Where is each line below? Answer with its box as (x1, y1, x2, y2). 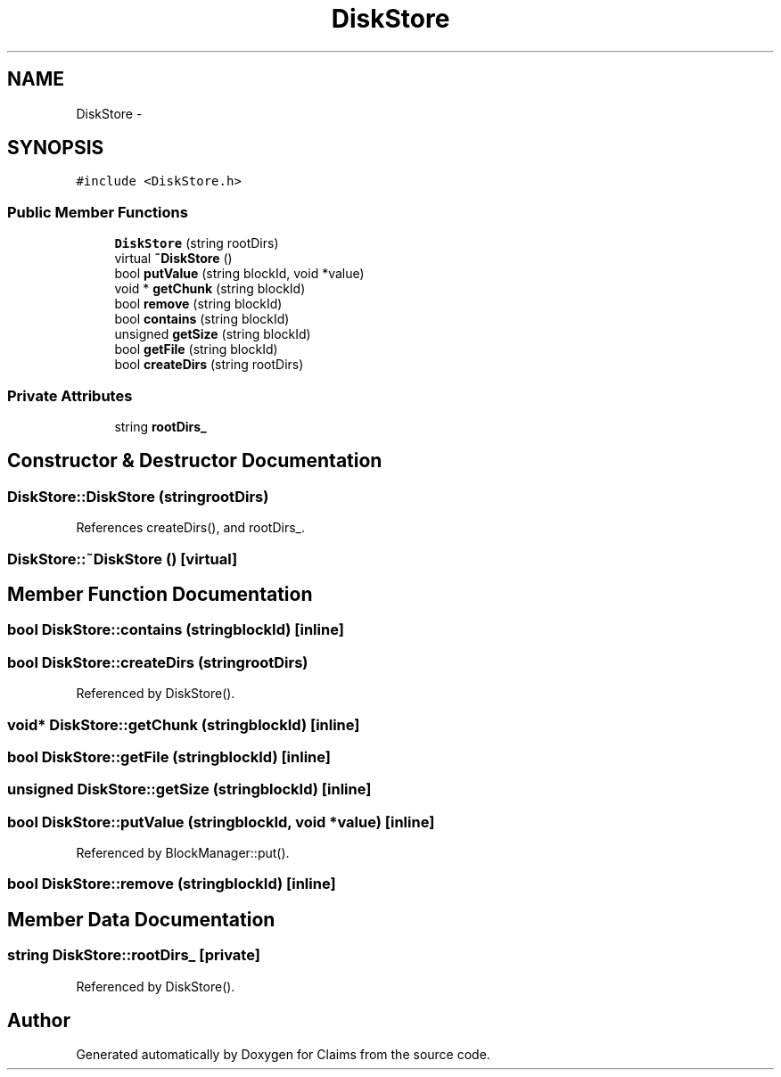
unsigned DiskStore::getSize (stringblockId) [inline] (7, 780, 372, 799)
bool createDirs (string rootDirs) (114, 357, 304, 373)
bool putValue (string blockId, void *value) (114, 266, 365, 282)
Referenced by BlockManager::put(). (76, 845, 290, 860)
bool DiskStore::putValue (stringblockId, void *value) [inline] (7, 812, 435, 831)
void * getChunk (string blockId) (114, 281, 306, 297)
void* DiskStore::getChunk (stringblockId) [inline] (7, 715, 360, 734)
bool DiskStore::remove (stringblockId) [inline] (7, 875, 336, 893)
